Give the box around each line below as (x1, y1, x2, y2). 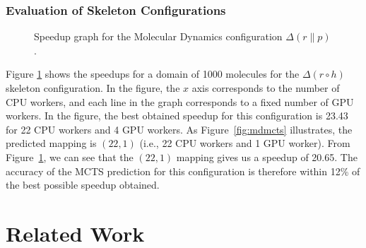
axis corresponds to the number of (191, 81, 340, 95)
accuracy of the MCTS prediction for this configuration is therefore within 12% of (6, 163, 360, 178)
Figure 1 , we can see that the (6, 149, 134, 164)
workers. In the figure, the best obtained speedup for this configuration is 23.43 (6, 108, 348, 123)
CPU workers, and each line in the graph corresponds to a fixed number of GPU (6, 94, 354, 109)
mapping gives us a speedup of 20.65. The (176, 149, 358, 164)
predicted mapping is (6, 136, 97, 150)
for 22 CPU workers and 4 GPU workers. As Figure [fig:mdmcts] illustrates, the (6, 122, 353, 136)
